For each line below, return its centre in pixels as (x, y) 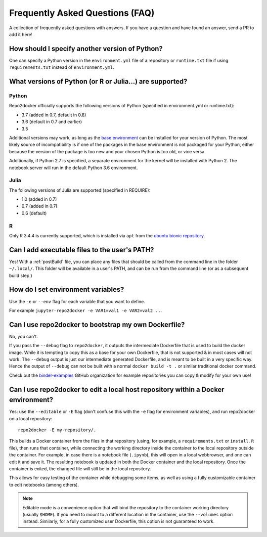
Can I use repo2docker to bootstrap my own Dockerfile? (97, 325)
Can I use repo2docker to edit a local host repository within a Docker (117, 389)
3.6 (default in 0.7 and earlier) (52, 122)
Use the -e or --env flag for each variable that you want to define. (77, 301)
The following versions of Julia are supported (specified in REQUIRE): (80, 190)
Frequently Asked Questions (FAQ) (82, 13)
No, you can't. (23, 336)
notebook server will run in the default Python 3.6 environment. (73, 168)
